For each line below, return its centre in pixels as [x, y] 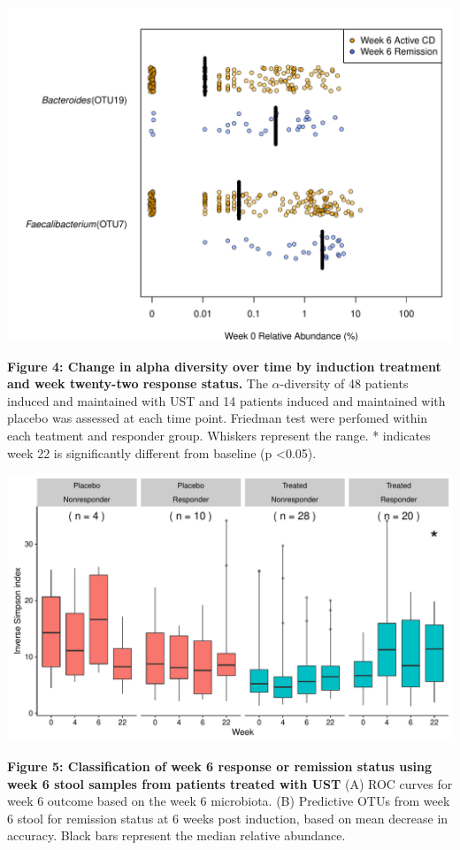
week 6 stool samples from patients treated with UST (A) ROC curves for [230, 783]
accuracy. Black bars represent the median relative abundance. [176, 835]
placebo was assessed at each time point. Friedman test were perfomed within [218, 418]
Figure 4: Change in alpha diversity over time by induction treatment [224, 366]
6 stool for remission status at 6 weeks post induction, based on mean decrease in [228, 818]
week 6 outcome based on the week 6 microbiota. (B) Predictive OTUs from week [229, 801]
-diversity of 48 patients [344, 383]
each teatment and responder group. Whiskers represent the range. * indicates [219, 435]
